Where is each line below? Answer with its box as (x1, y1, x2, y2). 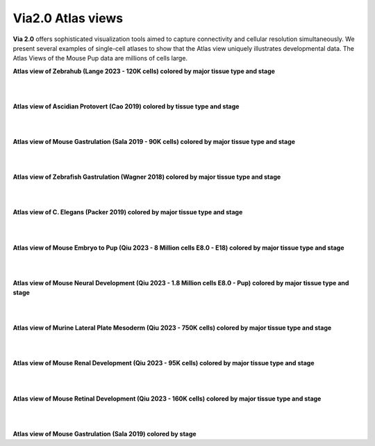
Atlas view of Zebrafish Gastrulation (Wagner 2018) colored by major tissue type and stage (12, 173, 281, 181)
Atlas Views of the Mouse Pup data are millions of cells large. (12, 54, 187, 63)
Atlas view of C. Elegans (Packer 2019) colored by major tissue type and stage (12, 208, 243, 216)
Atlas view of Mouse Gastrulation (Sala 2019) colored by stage (12, 429, 197, 438)
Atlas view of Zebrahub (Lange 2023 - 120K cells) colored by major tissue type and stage (12, 67, 276, 75)
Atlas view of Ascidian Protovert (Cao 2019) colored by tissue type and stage (12, 102, 240, 111)
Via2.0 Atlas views (12, 10, 124, 26)
